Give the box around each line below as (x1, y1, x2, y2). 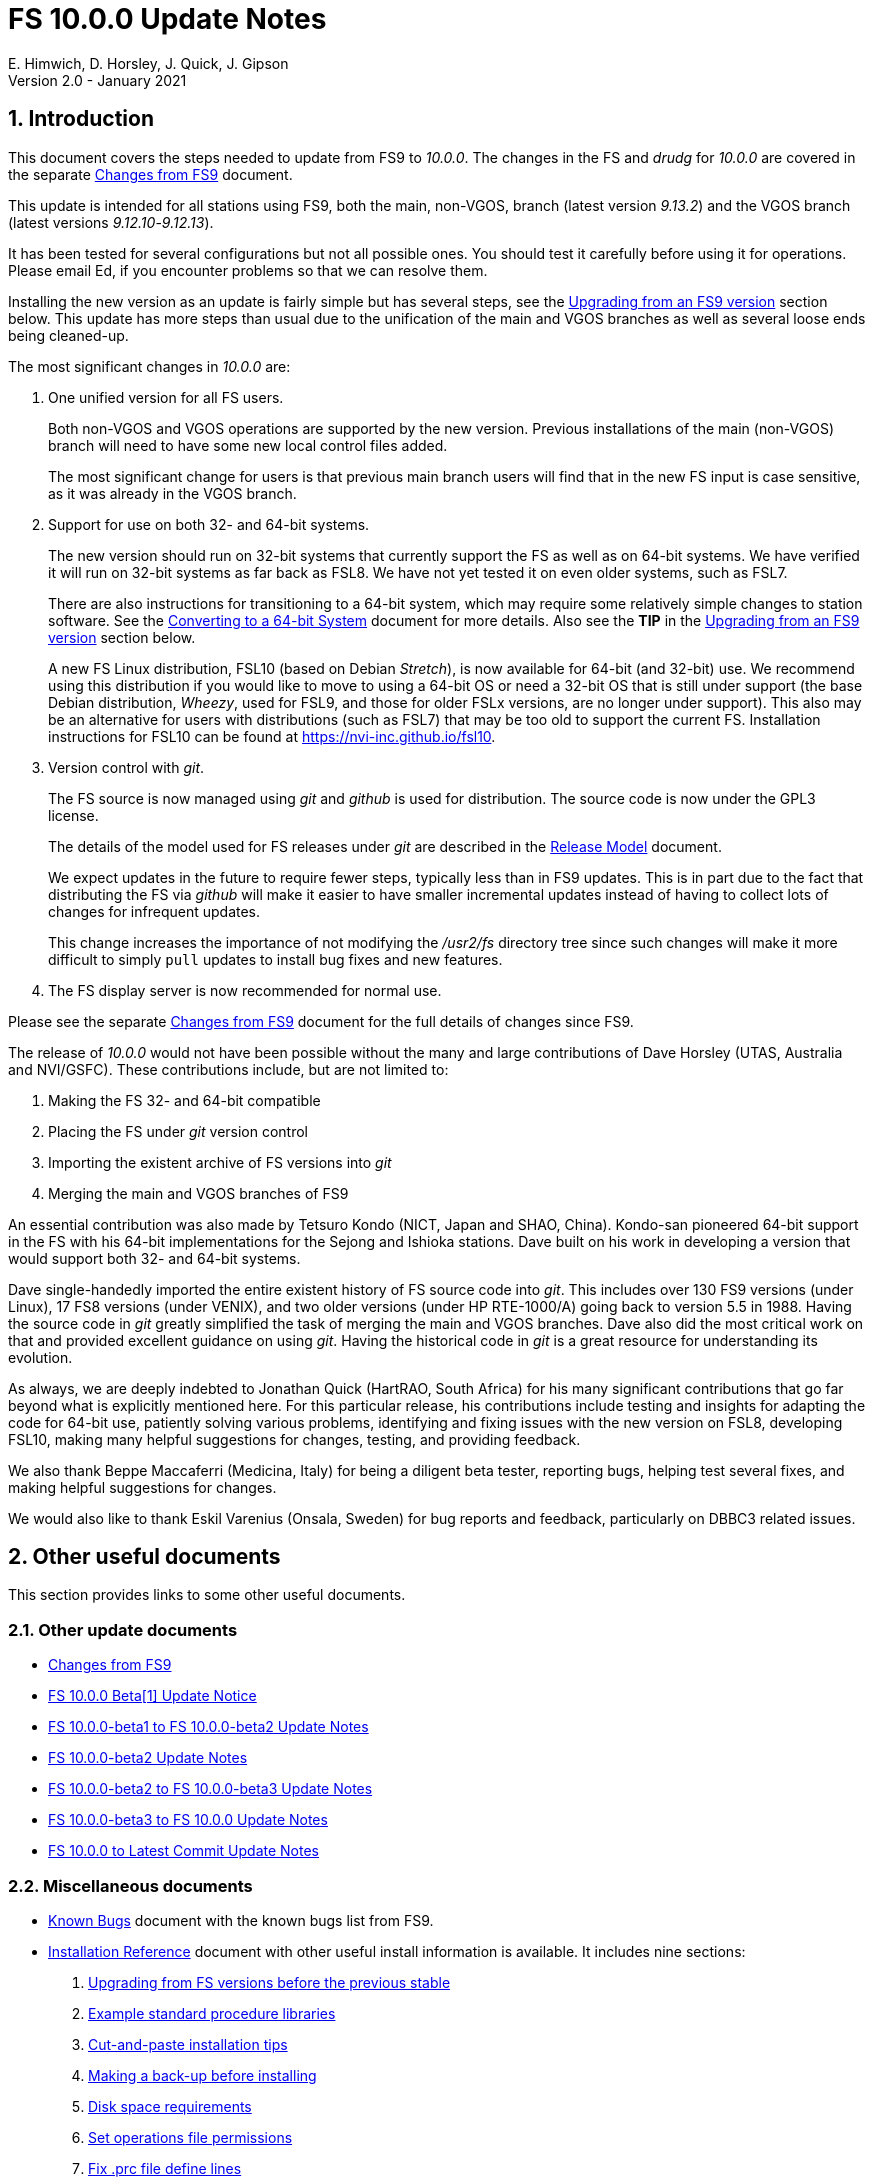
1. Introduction (8, 106, 154, 132)
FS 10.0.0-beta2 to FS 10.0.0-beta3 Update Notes (48, 1780, 373, 1798)
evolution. (8, 1348, 73, 1366)
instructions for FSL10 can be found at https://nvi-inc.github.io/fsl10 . (48, 727, 496, 745)
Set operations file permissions (88, 2128, 293, 2146)
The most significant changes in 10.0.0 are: (8, 357, 291, 375)
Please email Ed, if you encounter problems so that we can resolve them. (8, 261, 488, 279)
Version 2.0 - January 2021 (8, 71, 187, 89)
